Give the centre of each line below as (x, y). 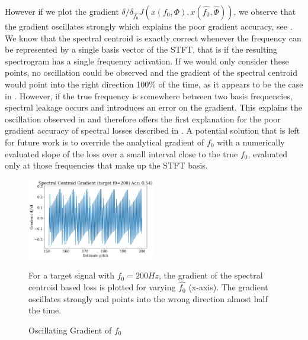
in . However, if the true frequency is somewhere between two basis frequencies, (149, 95)
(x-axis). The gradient (228, 287)
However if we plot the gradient (62, 11)
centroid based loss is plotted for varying (102, 287)
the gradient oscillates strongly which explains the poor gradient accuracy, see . (149, 26)
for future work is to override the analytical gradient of (105, 142)
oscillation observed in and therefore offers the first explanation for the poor (143, 119)
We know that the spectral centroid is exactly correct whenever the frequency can (153, 38)
